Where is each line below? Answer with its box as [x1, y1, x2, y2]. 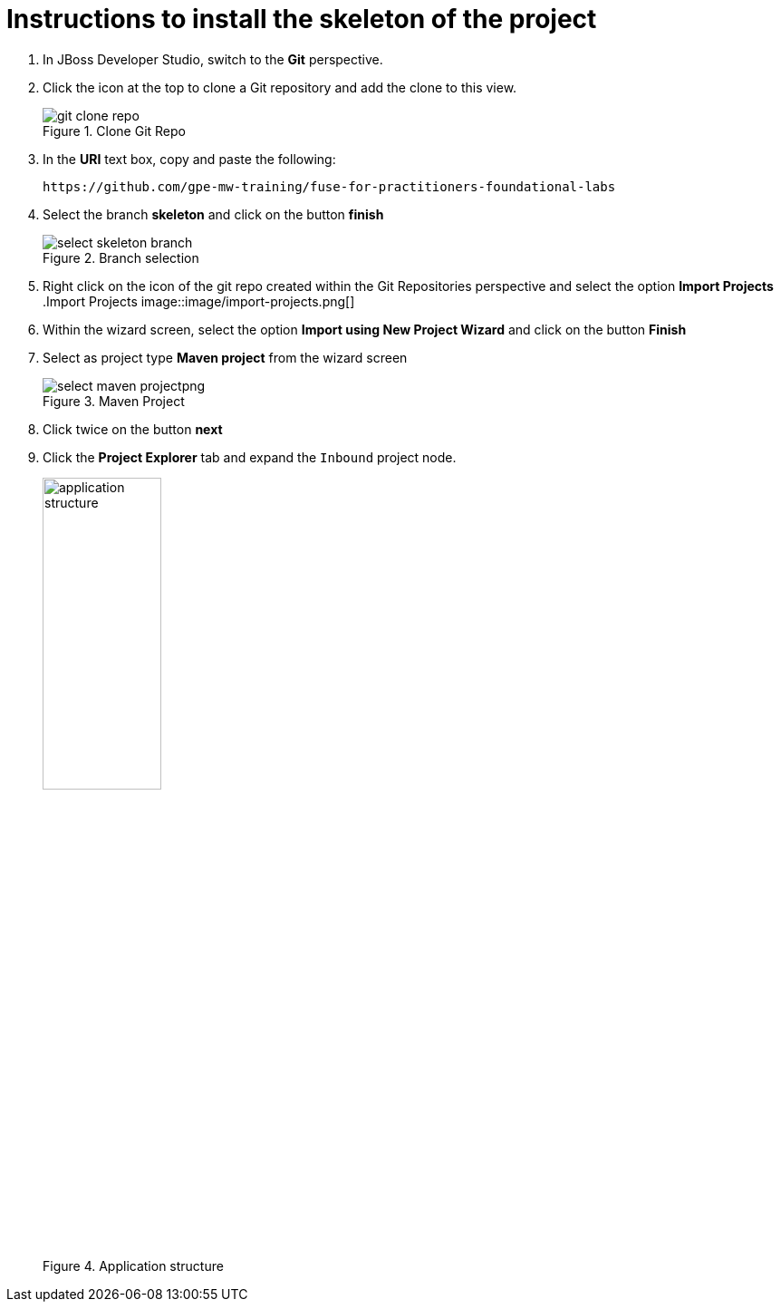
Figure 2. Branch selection [43, 249, 199, 266]
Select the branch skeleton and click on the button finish [43, 206, 384, 222]
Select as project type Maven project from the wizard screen [43, 349, 408, 365]
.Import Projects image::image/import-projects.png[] [43, 293, 355, 309]
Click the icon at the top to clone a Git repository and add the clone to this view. [43, 79, 517, 95]
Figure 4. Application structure [43, 1257, 224, 1274]
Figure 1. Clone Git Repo [43, 122, 186, 139]
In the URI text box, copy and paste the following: [43, 150, 336, 167]
